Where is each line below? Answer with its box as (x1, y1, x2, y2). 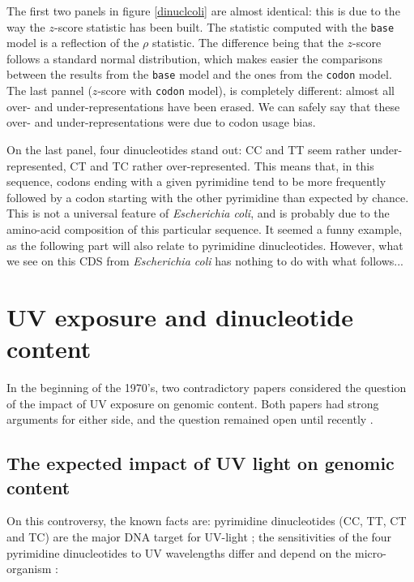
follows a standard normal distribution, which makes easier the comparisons (6, 50, 382, 67)
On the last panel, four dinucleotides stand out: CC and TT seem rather (6, 140, 366, 157)
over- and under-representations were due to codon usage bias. (6, 114, 316, 131)
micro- (354, 544, 386, 561)
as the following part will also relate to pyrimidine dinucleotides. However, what (6, 236, 403, 253)
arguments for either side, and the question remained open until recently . (6, 411, 373, 428)
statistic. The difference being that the (152, 34, 344, 51)
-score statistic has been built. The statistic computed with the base (54, 18, 395, 35)
